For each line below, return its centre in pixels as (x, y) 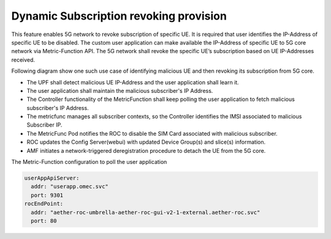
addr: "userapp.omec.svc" (70, 187)
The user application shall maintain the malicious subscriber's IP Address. (120, 90)
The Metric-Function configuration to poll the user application (89, 162)
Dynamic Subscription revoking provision (119, 16)
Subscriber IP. (44, 125)
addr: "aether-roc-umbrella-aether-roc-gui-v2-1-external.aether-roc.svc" (146, 212)
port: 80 (44, 221)
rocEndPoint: (44, 204)
